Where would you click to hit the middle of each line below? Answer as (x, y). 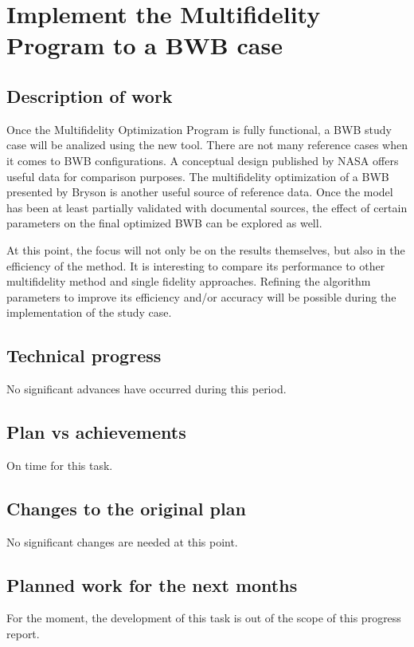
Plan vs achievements (96, 432)
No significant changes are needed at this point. (122, 541)
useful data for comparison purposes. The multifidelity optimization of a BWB (198, 176)
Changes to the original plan (126, 508)
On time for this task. (60, 465)
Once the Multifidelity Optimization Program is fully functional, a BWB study (199, 129)
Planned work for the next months (152, 584)
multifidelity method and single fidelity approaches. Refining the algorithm (189, 281)
